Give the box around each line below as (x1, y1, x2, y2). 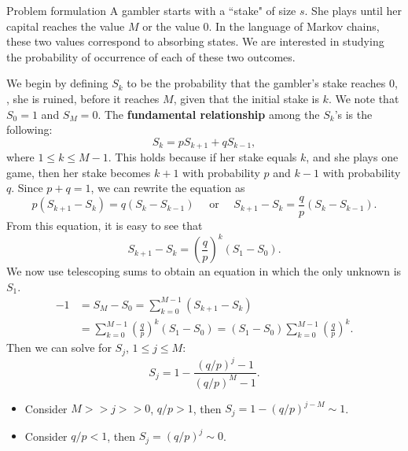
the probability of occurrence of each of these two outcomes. (6, 48, 296, 65)
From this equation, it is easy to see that (6, 217, 203, 234)
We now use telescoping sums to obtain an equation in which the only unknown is (6, 263, 402, 279)
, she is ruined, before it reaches (6, 90, 160, 106)
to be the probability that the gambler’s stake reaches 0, (127, 75, 398, 91)
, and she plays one (306, 149, 399, 165)
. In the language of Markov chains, (208, 17, 380, 34)
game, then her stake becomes (6, 164, 151, 180)
